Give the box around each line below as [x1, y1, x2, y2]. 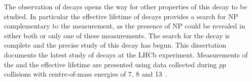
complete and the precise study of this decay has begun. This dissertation [4, 40, 226, 50]
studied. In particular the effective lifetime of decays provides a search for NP [4, 11, 238, 21]
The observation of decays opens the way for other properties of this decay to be [4, 1, 247, 11]
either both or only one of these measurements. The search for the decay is [4, 30, 230, 40]
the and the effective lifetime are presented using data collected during [4, 59, 217, 69]
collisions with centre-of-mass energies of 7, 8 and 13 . [4, 69, 168, 79]
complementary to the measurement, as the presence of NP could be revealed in [4, 21, 245, 31]
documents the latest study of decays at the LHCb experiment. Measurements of [4, 49, 248, 59]
